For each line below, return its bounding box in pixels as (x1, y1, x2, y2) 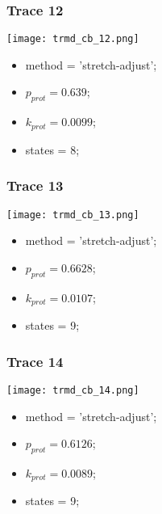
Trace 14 (6, 351, 64, 371)
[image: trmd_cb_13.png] (6, 209, 139, 221)
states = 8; (25, 141, 80, 158)
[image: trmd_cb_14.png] (6, 384, 139, 396)
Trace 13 (6, 175, 64, 196)
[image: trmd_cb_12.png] (6, 33, 139, 45)
